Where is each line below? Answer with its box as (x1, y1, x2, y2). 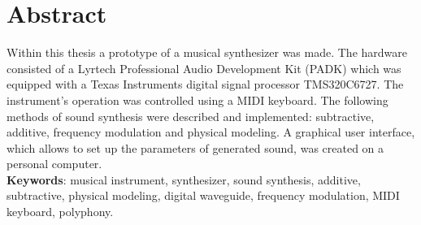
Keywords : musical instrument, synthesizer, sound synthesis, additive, (7, 171, 361, 188)
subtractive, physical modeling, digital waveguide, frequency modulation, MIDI (7, 187, 400, 204)
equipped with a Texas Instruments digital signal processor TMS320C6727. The (7, 76, 404, 93)
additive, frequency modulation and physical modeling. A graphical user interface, (7, 123, 415, 141)
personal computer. (7, 155, 102, 172)
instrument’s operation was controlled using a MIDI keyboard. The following (7, 91, 388, 108)
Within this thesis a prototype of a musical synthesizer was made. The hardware (7, 44, 407, 61)
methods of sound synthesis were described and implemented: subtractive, (7, 107, 375, 124)
